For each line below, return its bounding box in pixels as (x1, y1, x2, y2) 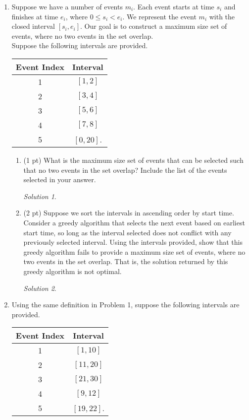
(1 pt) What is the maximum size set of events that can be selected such (23, 154, 244, 165)
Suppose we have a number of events (11, 1, 123, 11)
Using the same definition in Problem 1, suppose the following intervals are (11, 299, 240, 310)
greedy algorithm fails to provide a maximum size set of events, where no (23, 246, 246, 257)
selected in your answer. (23, 174, 96, 185)
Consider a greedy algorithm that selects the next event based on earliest (23, 217, 245, 227)
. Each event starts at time (133, 1, 214, 11)
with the (209, 11, 235, 21)
